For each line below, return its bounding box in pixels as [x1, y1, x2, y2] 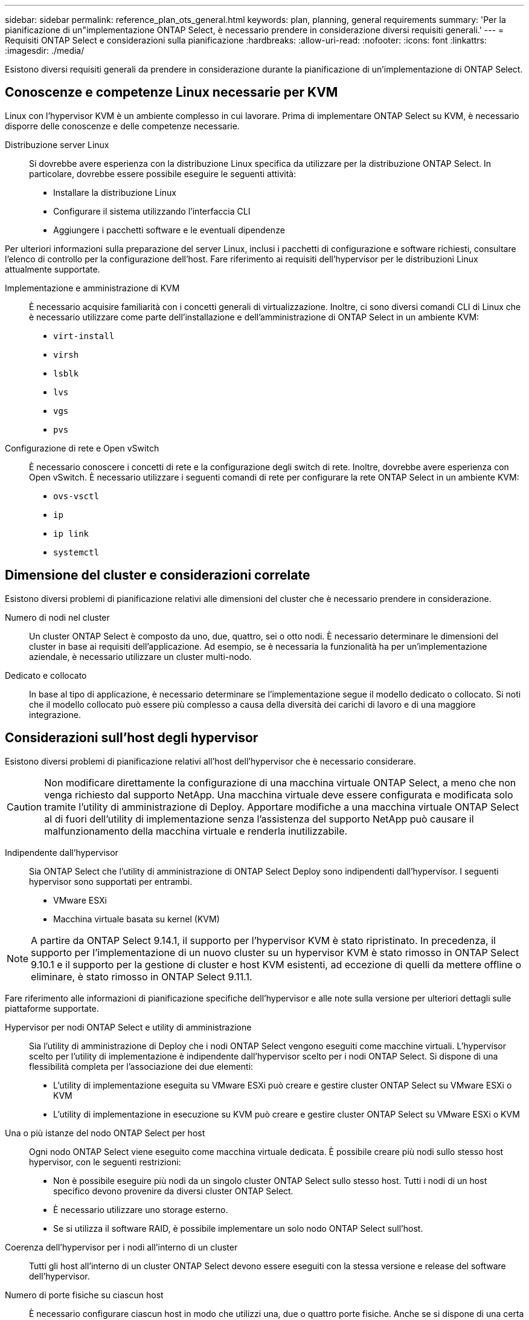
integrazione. [29, 709, 81, 720]
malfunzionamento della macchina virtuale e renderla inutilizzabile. [44, 824, 348, 837]
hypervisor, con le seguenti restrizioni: [29, 1156, 181, 1167]
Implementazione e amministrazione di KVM [5, 282, 180, 293]
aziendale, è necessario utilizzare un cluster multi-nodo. [29, 651, 252, 662]
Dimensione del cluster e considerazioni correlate [5, 568, 310, 583]
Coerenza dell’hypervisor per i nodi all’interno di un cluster [5, 1241, 238, 1252]
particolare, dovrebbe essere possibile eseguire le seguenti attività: [29, 168, 297, 179]
